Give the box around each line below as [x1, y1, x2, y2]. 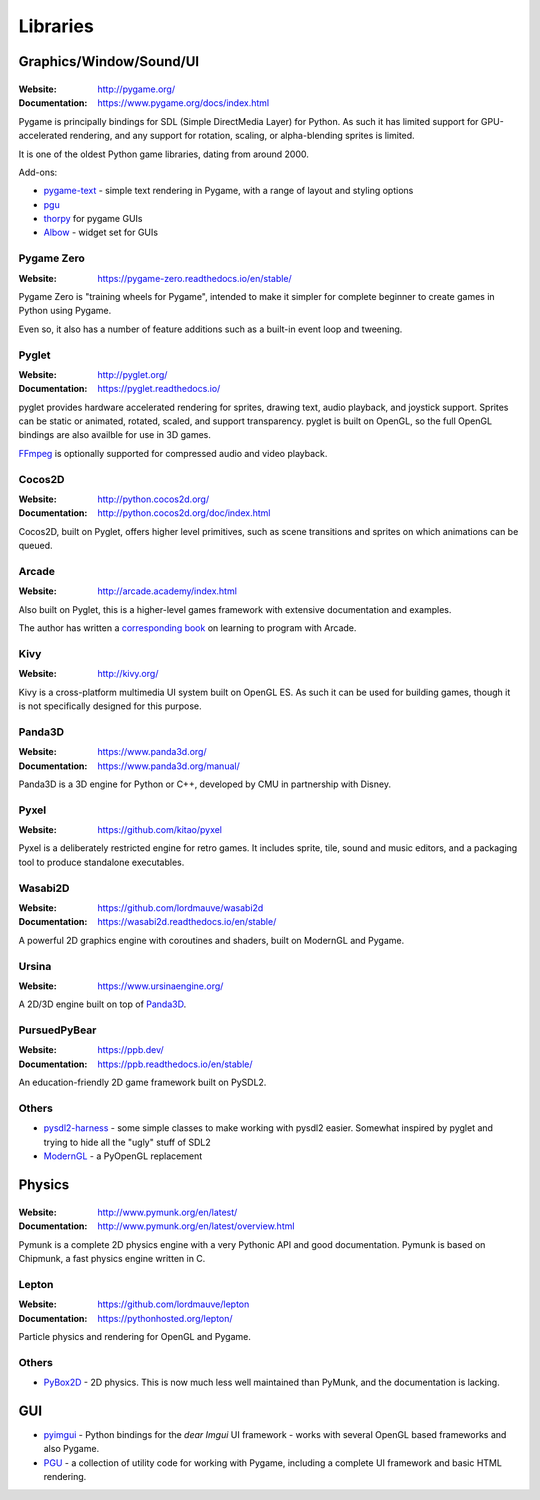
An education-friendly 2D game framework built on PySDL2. [18, 1076, 267, 1089]
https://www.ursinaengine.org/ [97, 980, 224, 992]
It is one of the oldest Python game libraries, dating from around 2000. [18, 148, 310, 160]
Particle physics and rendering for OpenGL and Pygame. [18, 1331, 252, 1343]
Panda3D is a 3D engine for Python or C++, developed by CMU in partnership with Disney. [18, 778, 392, 790]
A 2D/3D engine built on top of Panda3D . [18, 998, 187, 1010]
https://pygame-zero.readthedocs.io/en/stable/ [97, 272, 292, 284]
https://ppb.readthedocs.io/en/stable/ [97, 1058, 254, 1070]
